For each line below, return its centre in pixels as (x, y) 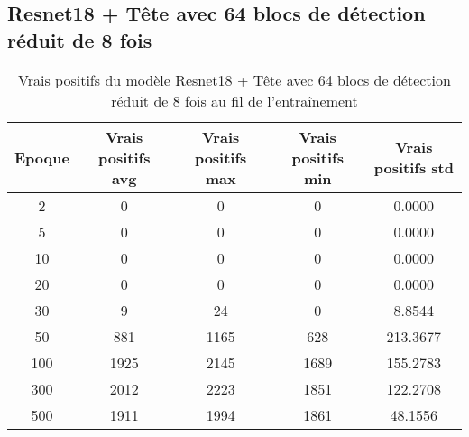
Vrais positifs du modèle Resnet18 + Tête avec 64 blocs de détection (234, 79)
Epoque (42, 157)
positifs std (414, 168)
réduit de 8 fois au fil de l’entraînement (234, 100)
